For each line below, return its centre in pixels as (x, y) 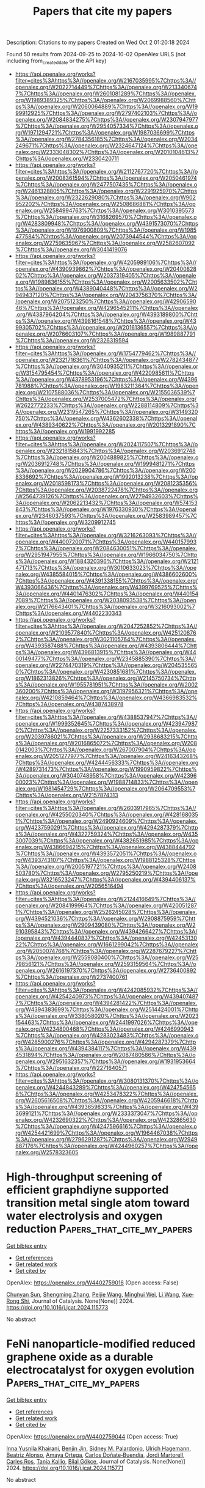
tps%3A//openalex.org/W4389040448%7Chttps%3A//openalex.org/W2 (106, 288)
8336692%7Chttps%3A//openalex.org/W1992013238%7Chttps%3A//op (106, 477)
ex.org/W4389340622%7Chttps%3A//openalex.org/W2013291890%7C (106, 425)
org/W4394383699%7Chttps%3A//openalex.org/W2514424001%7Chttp (107, 1009)
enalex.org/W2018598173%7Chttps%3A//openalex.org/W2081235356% (106, 483)
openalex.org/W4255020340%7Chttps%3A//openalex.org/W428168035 (106, 814)
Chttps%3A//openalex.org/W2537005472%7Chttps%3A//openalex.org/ (106, 399)
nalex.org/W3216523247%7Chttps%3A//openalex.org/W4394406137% (106, 879)
